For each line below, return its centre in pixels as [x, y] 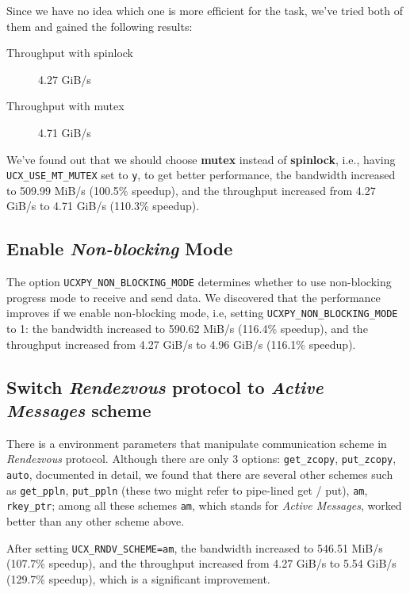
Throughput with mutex [65, 106]
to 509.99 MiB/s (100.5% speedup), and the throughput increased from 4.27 [191, 190]
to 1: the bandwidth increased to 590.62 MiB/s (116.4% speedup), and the [187, 329]
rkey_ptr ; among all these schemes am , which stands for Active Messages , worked [204, 505]
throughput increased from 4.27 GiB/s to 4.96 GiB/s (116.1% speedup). [181, 344]
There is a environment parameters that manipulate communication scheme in [197, 443]
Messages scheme [79, 410]
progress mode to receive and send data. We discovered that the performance [194, 297]
